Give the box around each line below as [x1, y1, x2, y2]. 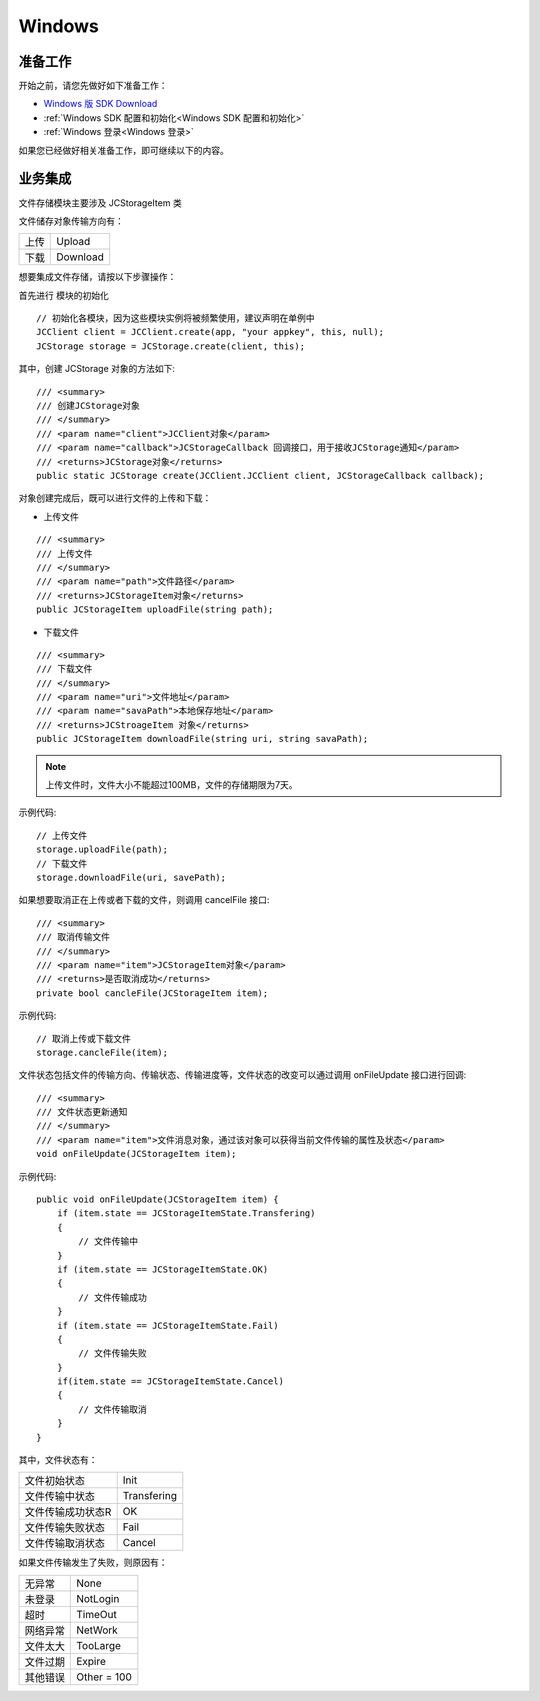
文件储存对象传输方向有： [18, 215, 124, 227]
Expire [76, 1654, 107, 1668]
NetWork [76, 1623, 119, 1637]
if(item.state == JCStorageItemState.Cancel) [56, 1376, 285, 1387]
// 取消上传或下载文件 [36, 1033, 132, 1044]
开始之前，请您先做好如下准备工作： [18, 80, 168, 92]
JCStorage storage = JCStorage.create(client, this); [36, 340, 305, 352]
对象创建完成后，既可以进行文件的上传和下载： [18, 492, 212, 504]
